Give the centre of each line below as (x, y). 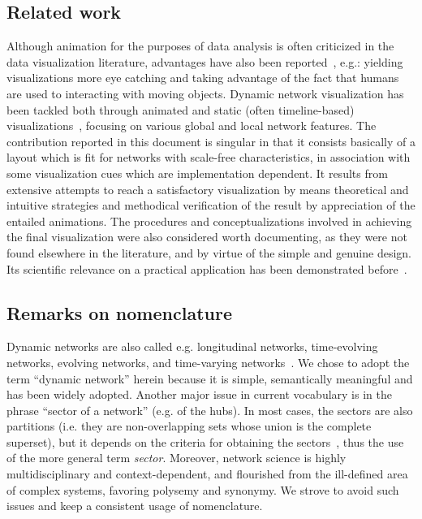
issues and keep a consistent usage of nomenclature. (135, 506)
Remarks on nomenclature (119, 312)
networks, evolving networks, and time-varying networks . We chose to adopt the (208, 362)
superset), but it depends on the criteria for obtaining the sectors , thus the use (205, 441)
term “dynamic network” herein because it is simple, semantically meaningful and (210, 378)
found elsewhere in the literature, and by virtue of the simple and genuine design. (209, 252)
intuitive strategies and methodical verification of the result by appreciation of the (211, 205)
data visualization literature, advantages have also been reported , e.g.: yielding (205, 61)
